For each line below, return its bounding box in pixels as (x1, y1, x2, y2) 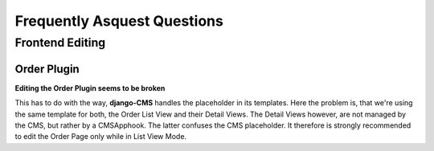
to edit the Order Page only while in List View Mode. (14, 132, 187, 141)
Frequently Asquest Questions (14, 12, 224, 30)
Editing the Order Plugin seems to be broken (14, 83, 166, 92)
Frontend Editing (14, 35, 106, 50)
